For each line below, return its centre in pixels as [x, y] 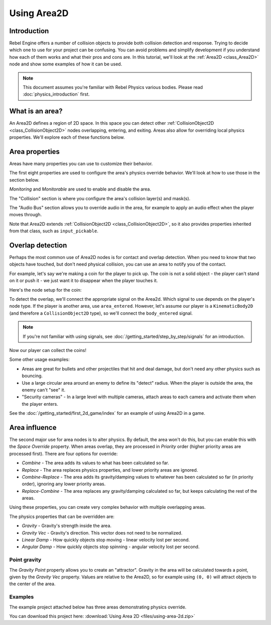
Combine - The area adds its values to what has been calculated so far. [95, 463]
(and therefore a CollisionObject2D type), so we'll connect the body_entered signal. [101, 313]
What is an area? [36, 111]
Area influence [33, 427]
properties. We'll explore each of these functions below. [67, 137]
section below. [24, 180]
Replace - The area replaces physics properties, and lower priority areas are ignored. [110, 470]
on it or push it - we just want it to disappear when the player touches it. [84, 281]
